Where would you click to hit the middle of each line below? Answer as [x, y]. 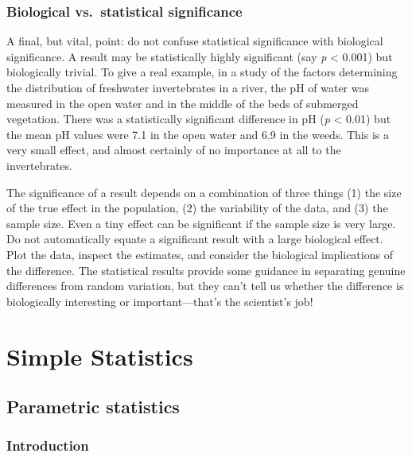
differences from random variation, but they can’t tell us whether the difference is [205, 286]
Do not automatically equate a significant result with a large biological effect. [195, 239]
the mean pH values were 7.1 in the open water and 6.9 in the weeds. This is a [198, 134]
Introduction [48, 445]
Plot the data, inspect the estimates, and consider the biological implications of [200, 254]
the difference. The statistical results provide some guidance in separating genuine [206, 270]
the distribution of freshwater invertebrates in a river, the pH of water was [188, 87]
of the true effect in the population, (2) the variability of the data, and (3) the [197, 208]
